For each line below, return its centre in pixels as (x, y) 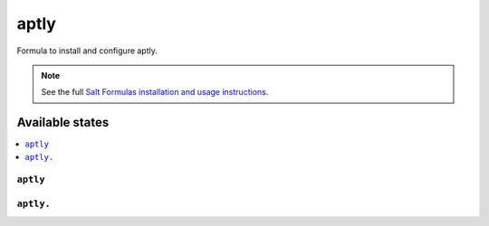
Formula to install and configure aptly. (87, 51)
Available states (63, 122)
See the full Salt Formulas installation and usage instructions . (155, 92)
